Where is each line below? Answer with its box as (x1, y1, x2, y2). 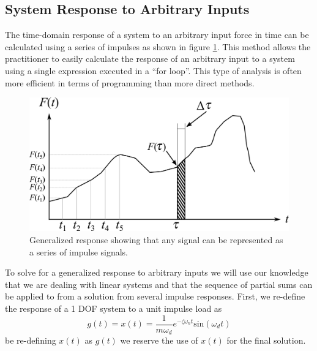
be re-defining (5, 334, 56, 347)
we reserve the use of (120, 334, 198, 347)
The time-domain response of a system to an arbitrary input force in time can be (5, 28, 309, 41)
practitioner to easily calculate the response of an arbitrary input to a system (5, 52, 295, 65)
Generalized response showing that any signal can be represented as (29, 233, 283, 246)
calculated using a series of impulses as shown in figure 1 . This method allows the (5, 40, 311, 53)
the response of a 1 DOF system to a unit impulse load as (5, 301, 222, 314)
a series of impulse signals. (29, 245, 129, 258)
